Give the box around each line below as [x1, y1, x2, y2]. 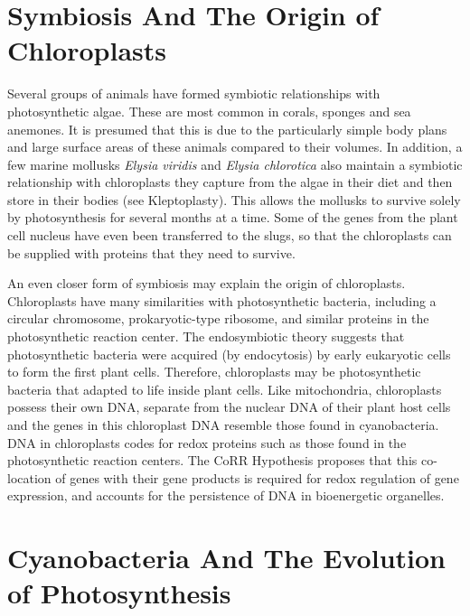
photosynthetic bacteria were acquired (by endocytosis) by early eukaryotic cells [7, 344, 451, 363]
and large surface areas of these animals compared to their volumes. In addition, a [7, 137, 463, 156]
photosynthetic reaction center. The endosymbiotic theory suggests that [7, 327, 405, 346]
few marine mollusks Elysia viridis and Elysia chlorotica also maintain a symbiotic [7, 154, 463, 173]
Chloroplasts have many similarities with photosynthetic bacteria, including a [7, 291, 437, 310]
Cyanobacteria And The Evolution [7, 539, 446, 576]
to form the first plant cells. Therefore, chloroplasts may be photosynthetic [7, 362, 421, 381]
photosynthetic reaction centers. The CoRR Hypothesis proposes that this [7, 451, 418, 470]
